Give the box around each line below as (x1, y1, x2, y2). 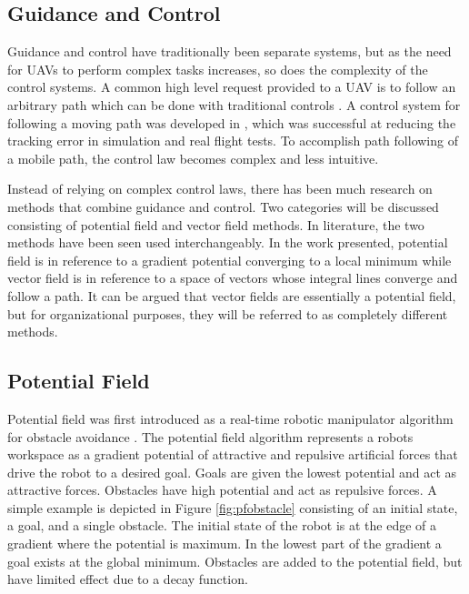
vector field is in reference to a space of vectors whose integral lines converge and (7, 268, 458, 287)
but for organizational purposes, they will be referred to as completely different (7, 304, 448, 323)
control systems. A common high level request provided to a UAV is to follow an (7, 77, 456, 96)
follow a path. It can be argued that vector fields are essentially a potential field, (7, 286, 456, 305)
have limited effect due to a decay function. (7, 569, 248, 589)
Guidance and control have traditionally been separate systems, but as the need (7, 42, 452, 61)
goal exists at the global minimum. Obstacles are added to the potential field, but (7, 551, 463, 570)
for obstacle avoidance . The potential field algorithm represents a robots (7, 427, 414, 446)
